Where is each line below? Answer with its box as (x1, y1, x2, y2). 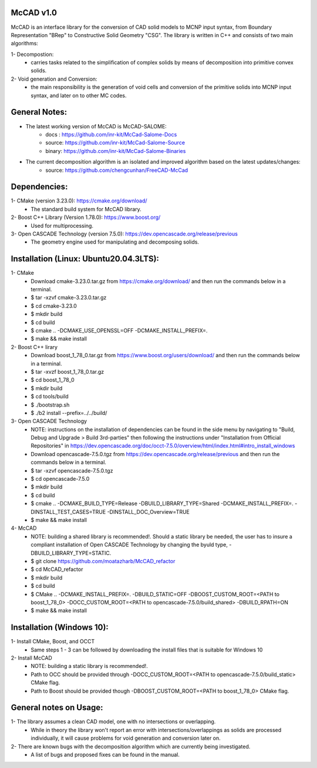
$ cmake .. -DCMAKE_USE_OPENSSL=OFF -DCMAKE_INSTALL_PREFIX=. (31, 327, 208, 334)
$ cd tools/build (31, 393, 69, 400)
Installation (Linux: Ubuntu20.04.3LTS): (11, 254, 160, 264)
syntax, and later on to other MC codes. (31, 92, 127, 99)
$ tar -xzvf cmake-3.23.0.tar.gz (31, 294, 107, 301)
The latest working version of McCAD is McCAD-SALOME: (25, 122, 167, 129)
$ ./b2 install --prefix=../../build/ (31, 409, 107, 416)
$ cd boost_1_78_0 (31, 377, 75, 384)
